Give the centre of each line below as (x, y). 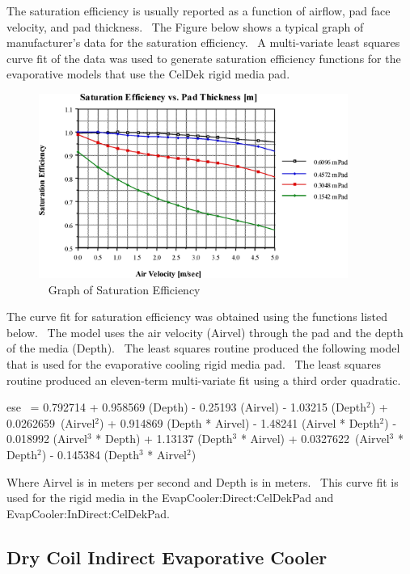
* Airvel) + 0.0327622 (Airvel (315, 439)
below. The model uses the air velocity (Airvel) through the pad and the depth (205, 332)
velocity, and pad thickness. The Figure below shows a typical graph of (185, 26)
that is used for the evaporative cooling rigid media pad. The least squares (194, 363)
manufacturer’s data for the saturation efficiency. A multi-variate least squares (203, 42)
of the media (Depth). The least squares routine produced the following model (203, 348)
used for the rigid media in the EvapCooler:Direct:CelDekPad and (170, 498)
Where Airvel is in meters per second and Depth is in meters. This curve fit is (203, 481)
